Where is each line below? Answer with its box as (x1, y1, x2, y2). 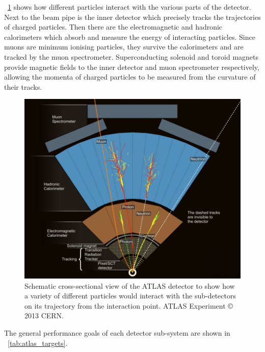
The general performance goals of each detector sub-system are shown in (4, 328, 230, 338)
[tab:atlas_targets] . (8, 337, 68, 348)
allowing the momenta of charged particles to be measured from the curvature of (4, 71, 256, 82)
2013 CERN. (24, 310, 64, 321)
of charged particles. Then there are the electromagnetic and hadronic (4, 21, 223, 32)
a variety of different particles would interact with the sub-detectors (24, 290, 236, 301)
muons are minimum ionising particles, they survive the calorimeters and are (4, 41, 244, 52)
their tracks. (4, 81, 42, 92)
